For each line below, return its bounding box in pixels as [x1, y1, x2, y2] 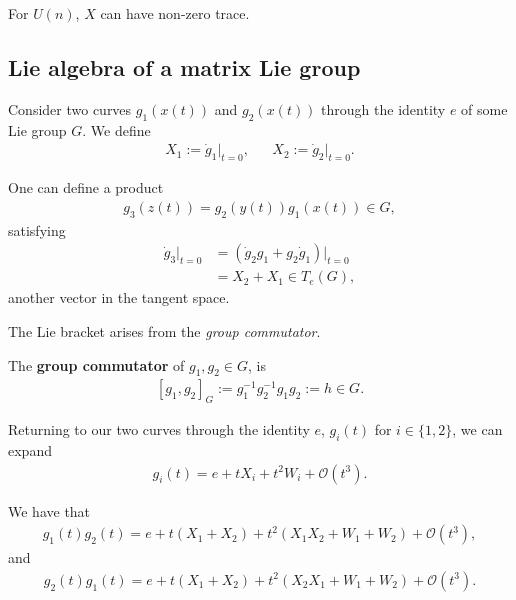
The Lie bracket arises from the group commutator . [8, 320, 321, 341]
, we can [452, 419, 503, 440]
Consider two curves [8, 98, 132, 119]
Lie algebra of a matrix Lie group [8, 51, 361, 82]
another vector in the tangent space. [8, 287, 230, 308]
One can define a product [8, 177, 164, 198]
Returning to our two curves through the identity [8, 419, 310, 440]
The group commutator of [8, 354, 185, 375]
